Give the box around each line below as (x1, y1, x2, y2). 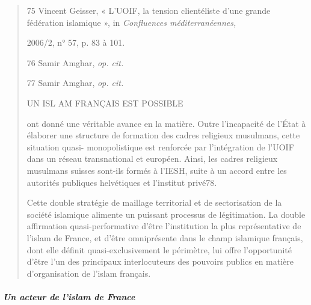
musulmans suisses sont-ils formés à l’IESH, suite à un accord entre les (26, 164, 287, 176)
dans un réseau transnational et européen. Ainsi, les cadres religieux (26, 152, 278, 165)
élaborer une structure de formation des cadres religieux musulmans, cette (26, 129, 300, 141)
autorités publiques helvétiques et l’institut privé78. (26, 176, 217, 188)
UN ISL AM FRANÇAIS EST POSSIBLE (26, 96, 183, 109)
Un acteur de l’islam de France (3, 290, 135, 303)
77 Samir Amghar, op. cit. (26, 76, 124, 89)
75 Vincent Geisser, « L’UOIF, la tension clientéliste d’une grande (26, 4, 271, 16)
